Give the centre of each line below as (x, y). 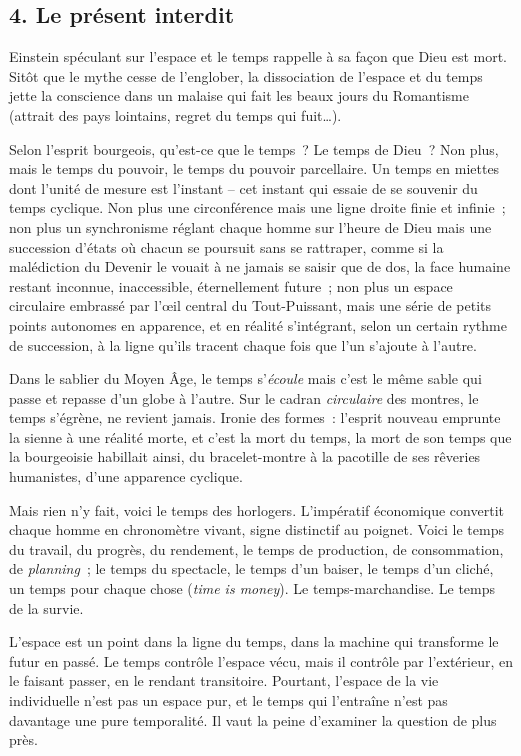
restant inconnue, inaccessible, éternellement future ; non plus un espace (231, 285)
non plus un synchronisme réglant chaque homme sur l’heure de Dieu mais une (250, 226)
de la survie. (46, 607)
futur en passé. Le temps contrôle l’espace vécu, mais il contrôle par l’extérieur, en (261, 660)
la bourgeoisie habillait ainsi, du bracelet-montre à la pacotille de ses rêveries (245, 456)
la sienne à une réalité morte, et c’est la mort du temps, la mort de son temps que (260, 436)
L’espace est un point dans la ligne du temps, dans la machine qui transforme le (254, 641)
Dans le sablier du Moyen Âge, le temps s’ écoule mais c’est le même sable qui (245, 378)
